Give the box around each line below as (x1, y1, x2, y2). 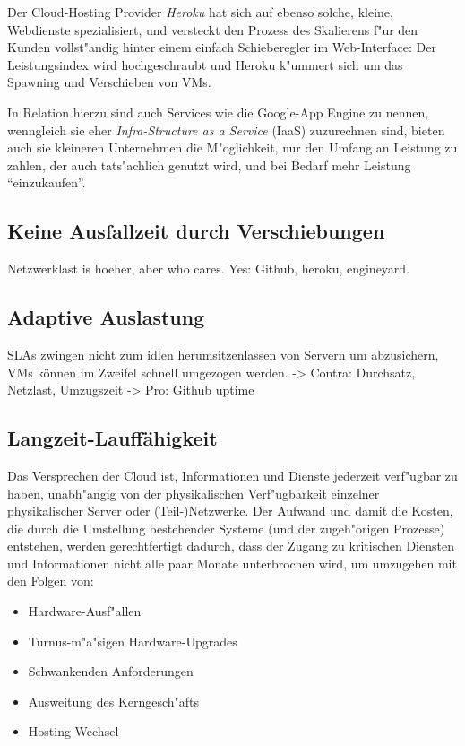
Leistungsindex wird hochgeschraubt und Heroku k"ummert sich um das (7, 55, 403, 74)
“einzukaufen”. (7, 173, 86, 192)
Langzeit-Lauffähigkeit (7, 424, 218, 452)
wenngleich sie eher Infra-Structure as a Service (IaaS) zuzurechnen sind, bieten (7, 120, 445, 139)
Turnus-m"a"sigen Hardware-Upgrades (28, 631, 237, 650)
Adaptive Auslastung (7, 303, 205, 331)
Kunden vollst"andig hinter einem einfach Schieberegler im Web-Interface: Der (7, 38, 436, 56)
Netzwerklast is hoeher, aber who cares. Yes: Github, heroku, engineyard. (7, 259, 410, 278)
